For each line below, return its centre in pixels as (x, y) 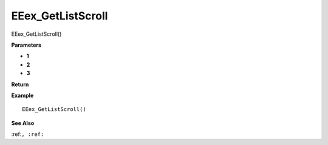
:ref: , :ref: (28, 134)
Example (22, 95)
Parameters (26, 45)
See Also (23, 123)
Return (20, 84)
